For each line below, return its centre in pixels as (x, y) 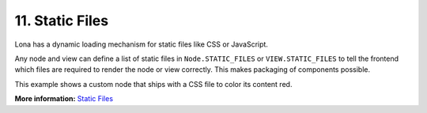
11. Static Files (62, 21)
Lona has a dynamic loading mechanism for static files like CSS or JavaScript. (142, 44)
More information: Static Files (64, 99)
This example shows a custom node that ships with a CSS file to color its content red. (153, 84)
